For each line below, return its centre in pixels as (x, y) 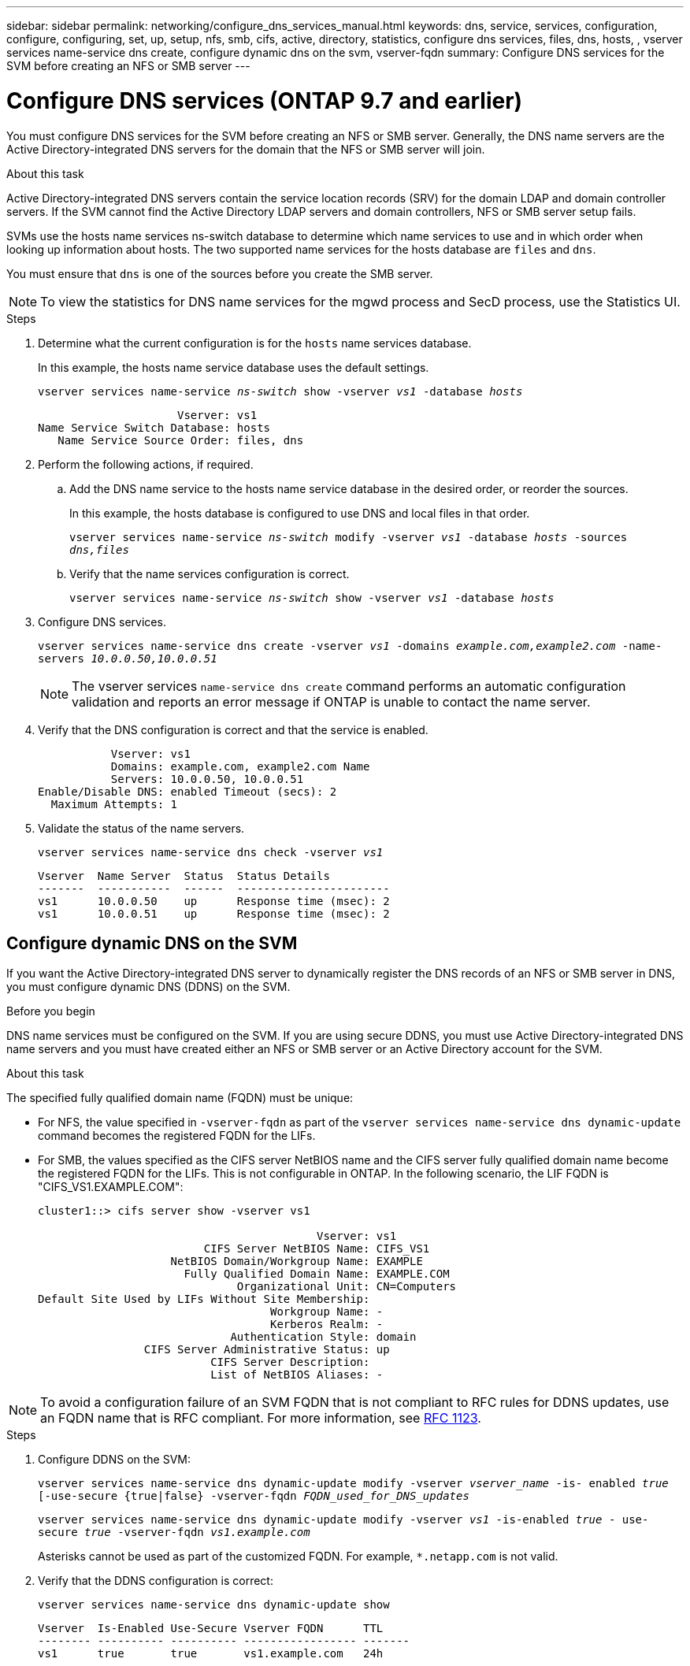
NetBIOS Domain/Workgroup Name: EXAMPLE (297, 1262)
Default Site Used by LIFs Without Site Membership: (204, 1299)
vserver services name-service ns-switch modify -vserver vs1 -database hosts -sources (349, 537)
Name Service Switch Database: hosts (154, 427)
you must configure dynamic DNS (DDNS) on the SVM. (148, 987)
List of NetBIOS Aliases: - (297, 1375)
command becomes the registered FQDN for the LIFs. (177, 1136)
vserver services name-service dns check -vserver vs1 (211, 852)
